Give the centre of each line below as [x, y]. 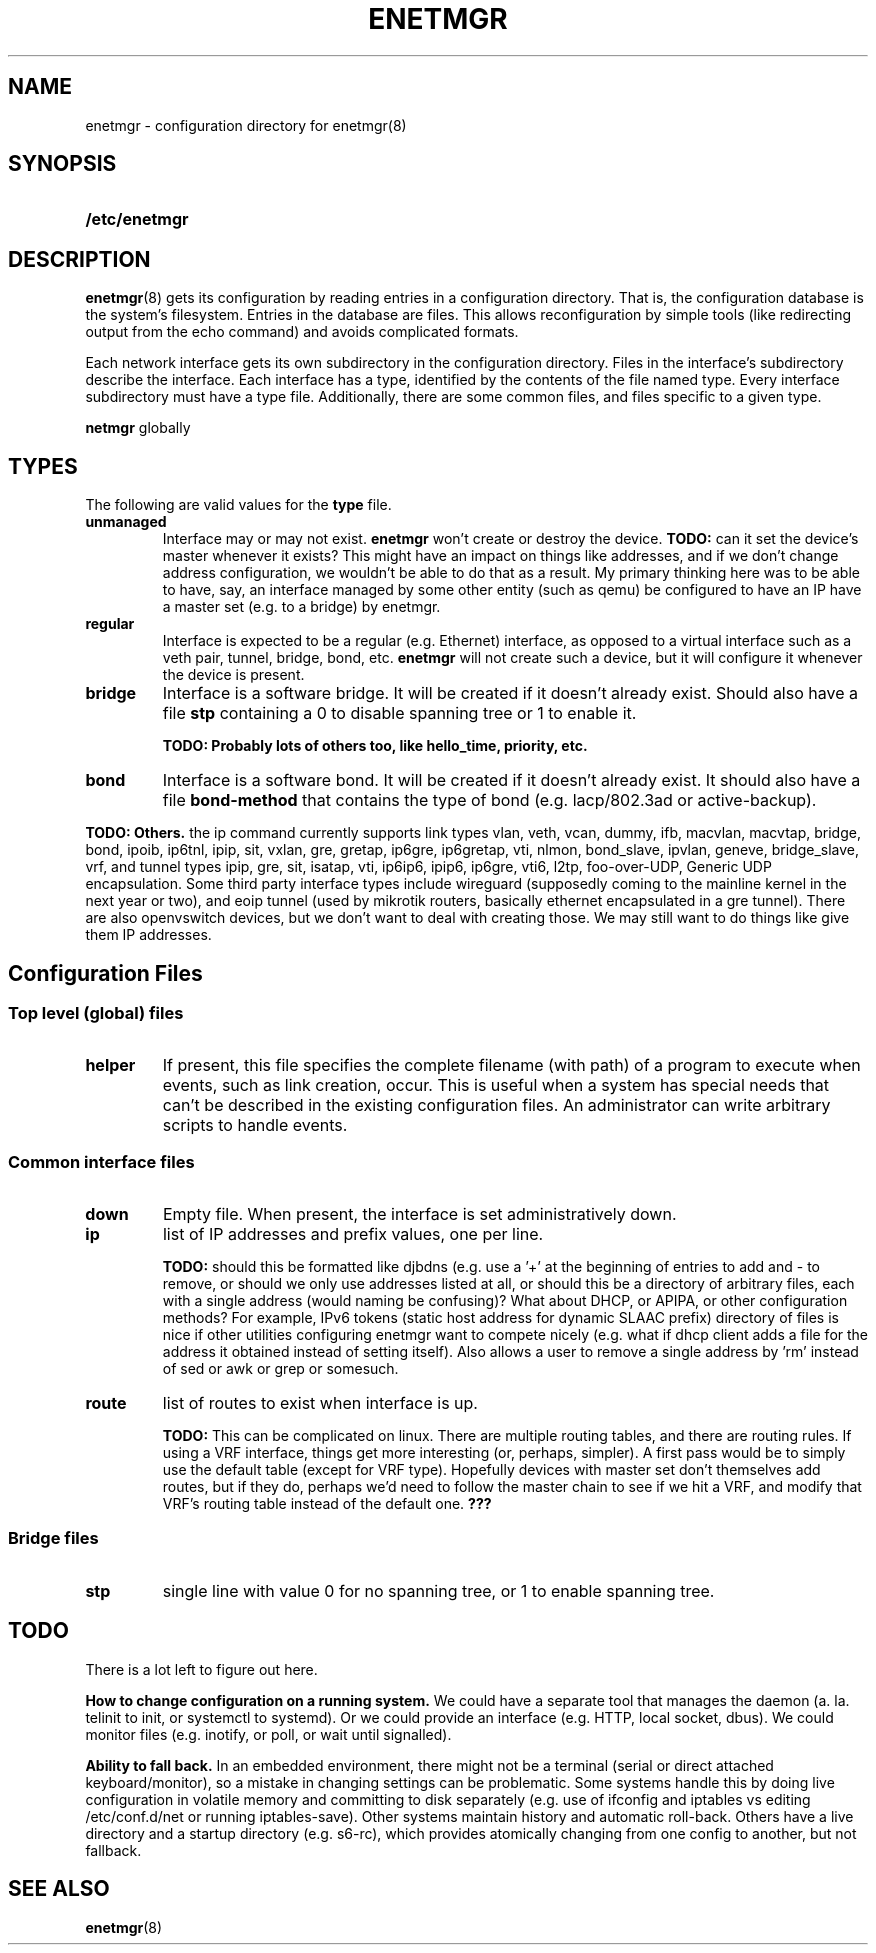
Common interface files [101, 1161]
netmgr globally [138, 428]
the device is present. [233, 675]
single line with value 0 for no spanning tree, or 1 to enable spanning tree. [438, 1590]
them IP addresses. [148, 935]
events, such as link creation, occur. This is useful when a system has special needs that [496, 1085]
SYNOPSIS [62, 164]
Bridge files [53, 1538]
